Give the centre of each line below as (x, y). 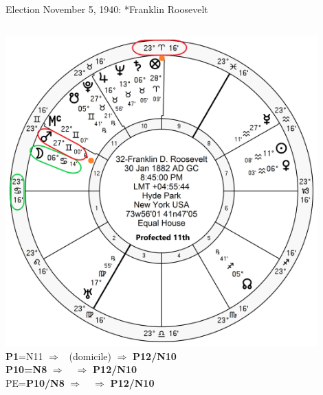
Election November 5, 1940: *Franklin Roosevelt (107, 9)
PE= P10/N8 (35, 382)
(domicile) (90, 356)
